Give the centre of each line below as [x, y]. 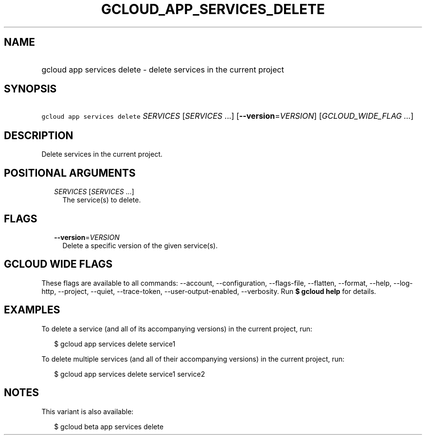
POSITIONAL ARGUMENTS [70, 173]
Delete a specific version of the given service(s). [140, 245]
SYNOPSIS [30, 89]
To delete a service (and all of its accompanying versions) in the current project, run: [177, 329]
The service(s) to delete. [102, 200]
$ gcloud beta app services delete [109, 426]
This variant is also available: [88, 411]
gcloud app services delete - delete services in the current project [163, 69]
